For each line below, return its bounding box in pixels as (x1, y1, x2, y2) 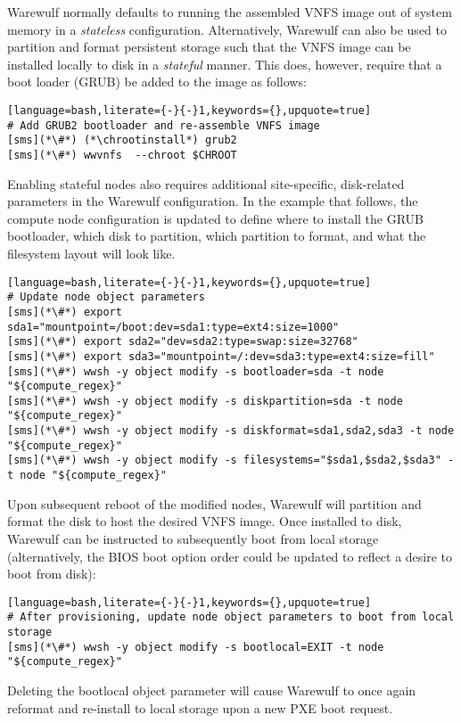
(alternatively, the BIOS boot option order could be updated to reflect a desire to (7, 546, 453, 565)
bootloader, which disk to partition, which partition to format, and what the (7, 226, 426, 245)
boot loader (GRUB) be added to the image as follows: (7, 72, 307, 91)
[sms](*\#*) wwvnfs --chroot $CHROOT (7, 148, 237, 161)
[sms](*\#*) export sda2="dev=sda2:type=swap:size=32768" (7, 335, 358, 349)
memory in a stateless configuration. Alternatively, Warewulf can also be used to (7, 20, 447, 38)
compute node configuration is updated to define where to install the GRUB (7, 209, 424, 227)
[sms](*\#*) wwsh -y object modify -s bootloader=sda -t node (7, 365, 384, 378)
